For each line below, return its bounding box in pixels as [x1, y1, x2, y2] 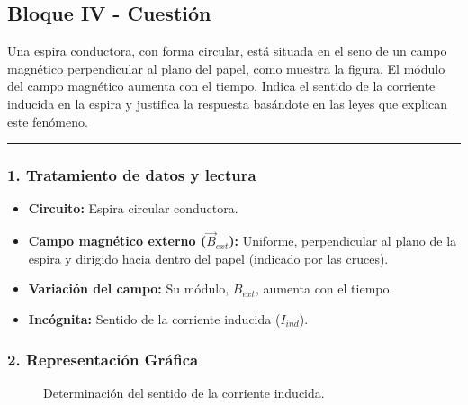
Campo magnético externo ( [28, 231, 207, 250]
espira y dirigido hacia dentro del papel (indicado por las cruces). [28, 248, 389, 267]
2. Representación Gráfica [7, 347, 199, 370]
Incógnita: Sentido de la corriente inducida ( [28, 309, 281, 328]
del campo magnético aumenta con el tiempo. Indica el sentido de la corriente [7, 76, 436, 95]
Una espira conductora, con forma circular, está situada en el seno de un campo [7, 41, 447, 60]
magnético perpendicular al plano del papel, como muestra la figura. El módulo [7, 58, 445, 77]
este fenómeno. [7, 112, 88, 130]
